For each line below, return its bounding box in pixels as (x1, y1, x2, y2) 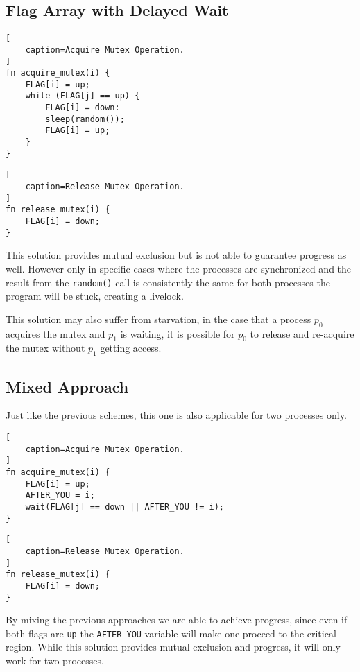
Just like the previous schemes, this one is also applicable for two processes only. (6, 408, 347, 422)
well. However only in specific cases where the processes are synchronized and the (6, 261, 352, 275)
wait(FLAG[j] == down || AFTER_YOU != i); (25, 501, 224, 512)
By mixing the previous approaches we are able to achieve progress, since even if (6, 612, 348, 627)
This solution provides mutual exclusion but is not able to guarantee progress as (6, 248, 347, 262)
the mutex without (6, 341, 85, 355)
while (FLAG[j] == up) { (25, 91, 140, 101)
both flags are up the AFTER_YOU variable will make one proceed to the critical (6, 626, 336, 640)
